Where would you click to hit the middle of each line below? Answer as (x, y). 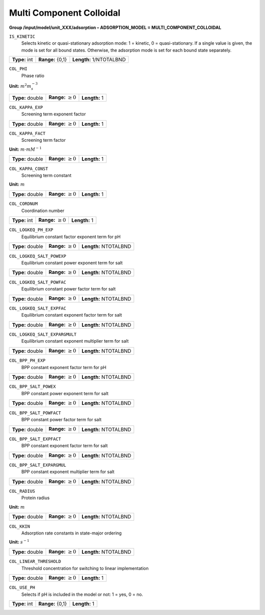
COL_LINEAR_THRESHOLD (35, 562)
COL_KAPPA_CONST (29, 169)
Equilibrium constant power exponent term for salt (72, 263)
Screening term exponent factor (53, 114)
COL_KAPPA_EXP (26, 107)
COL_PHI (18, 69)
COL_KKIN (20, 526)
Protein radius (36, 498)
